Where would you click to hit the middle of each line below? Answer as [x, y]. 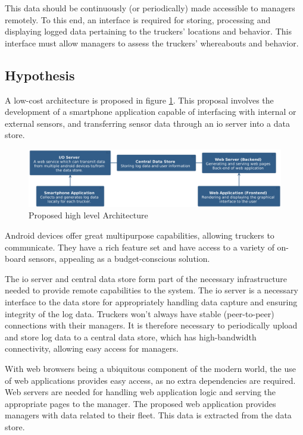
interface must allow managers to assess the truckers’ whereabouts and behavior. [152, 43]
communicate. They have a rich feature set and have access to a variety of [140, 247]
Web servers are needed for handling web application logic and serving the [140, 392]
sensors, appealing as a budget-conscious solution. [119, 259]
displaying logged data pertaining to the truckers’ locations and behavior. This [148, 31]
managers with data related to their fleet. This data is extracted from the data [148, 415]
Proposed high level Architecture [88, 215]
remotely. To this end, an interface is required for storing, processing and [138, 19]
